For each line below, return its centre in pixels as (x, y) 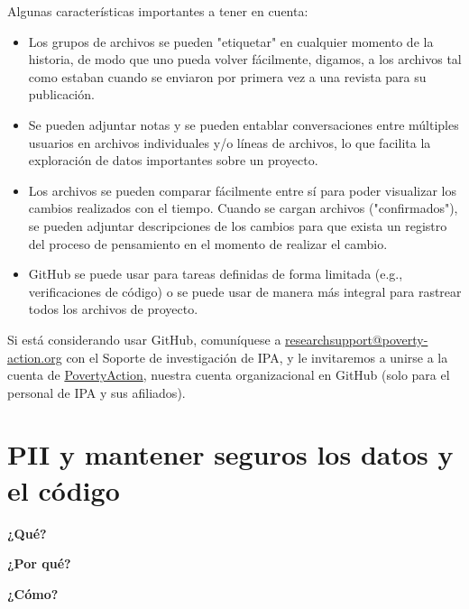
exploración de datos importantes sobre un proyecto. (173, 160)
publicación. (61, 94)
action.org (35, 357)
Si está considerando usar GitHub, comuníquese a (144, 339)
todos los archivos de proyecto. (113, 309)
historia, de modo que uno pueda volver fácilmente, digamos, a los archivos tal (245, 59)
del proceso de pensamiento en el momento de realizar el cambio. (208, 243)
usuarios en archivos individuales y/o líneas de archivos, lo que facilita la (230, 142)
